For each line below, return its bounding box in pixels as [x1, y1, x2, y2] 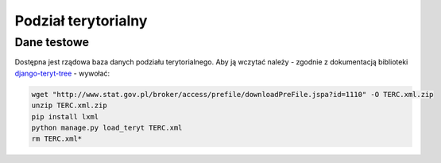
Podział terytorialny [14, 12, 148, 29]
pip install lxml [31, 112, 99, 121]
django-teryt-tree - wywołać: [14, 68, 110, 78]
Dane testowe [14, 35, 90, 49]
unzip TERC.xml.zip [31, 101, 107, 111]
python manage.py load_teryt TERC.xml [31, 123, 183, 132]
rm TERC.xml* [31, 134, 83, 143]
